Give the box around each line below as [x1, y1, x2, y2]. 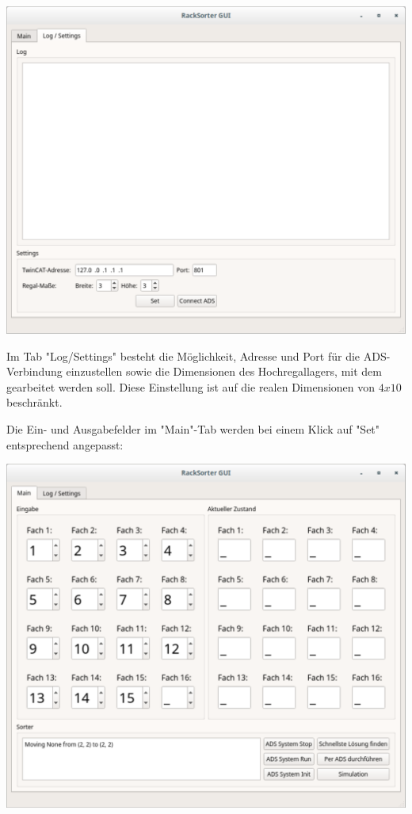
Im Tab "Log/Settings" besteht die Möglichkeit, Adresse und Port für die [6, 347, 360, 364]
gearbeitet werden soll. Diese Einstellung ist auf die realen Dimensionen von [6, 378, 376, 395]
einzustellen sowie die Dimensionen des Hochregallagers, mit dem [66, 363, 382, 380]
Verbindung [6, 363, 63, 380]
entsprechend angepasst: [6, 436, 124, 453]
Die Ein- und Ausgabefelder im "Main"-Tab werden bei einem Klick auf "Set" [6, 420, 380, 437]
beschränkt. [6, 394, 63, 411]
